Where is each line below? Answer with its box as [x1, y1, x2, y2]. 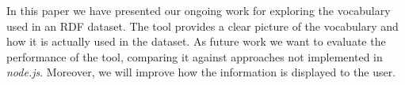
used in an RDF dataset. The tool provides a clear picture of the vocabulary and [6, 17, 399, 34]
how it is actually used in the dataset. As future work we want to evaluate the [6, 33, 386, 50]
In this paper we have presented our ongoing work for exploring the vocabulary [6, 2, 391, 18]
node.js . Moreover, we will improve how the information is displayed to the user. [6, 64, 396, 80]
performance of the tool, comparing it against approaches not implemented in [6, 48, 383, 65]
